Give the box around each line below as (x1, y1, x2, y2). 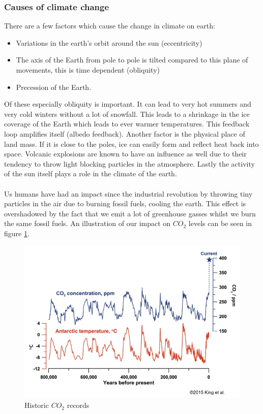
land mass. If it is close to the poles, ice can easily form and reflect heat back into (4, 138, 259, 149)
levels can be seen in (188, 218, 252, 229)
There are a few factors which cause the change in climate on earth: (4, 20, 215, 31)
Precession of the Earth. (16, 81, 92, 92)
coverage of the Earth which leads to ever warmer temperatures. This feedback (4, 118, 250, 129)
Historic (24, 400, 49, 410)
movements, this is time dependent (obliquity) (16, 65, 160, 75)
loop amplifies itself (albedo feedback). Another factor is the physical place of (4, 128, 245, 139)
